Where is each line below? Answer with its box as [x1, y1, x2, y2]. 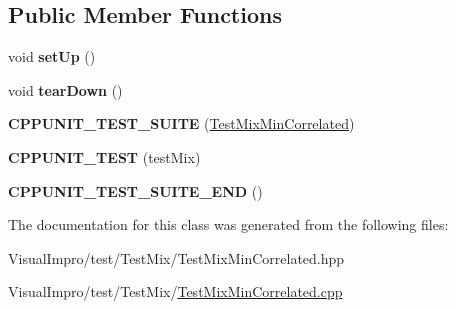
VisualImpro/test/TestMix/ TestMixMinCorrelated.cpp [8, 281, 343, 302]
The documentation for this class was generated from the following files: [8, 214, 449, 235]
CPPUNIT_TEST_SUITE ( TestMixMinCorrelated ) [8, 113, 355, 134]
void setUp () [8, 46, 96, 67]
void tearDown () [8, 79, 123, 100]
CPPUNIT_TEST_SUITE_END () [8, 180, 263, 201]
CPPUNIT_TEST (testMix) [8, 146, 201, 167]
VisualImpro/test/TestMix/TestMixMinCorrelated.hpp [8, 247, 345, 268]
